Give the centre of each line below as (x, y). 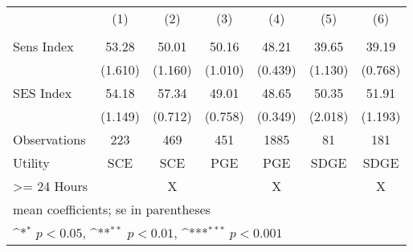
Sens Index (43, 46)
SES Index (43, 93)
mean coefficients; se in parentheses (112, 209)
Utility (31, 163)
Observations (49, 139)
